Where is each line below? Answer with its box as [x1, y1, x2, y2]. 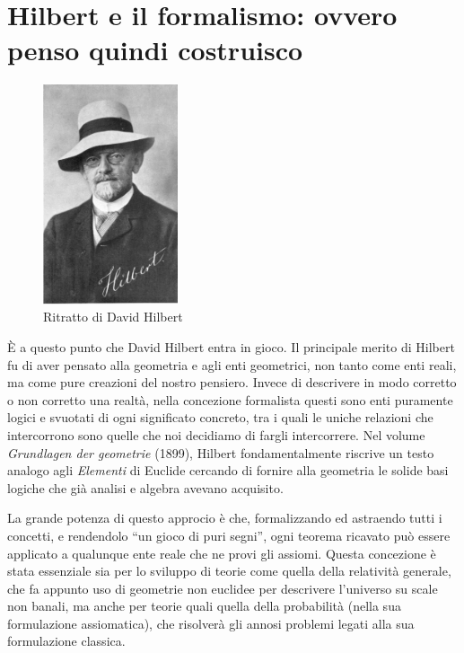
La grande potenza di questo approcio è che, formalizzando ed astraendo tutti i [7, 508, 442, 527]
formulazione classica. [7, 631, 126, 650]
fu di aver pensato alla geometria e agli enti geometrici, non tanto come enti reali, [7, 355, 457, 374]
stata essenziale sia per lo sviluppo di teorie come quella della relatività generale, [7, 561, 451, 580]
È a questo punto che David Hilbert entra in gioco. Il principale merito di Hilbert [7, 337, 455, 356]
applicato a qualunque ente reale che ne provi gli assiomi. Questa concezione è [7, 543, 436, 562]
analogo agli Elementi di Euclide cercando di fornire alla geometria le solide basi [7, 461, 449, 480]
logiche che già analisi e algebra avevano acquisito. [7, 478, 284, 497]
